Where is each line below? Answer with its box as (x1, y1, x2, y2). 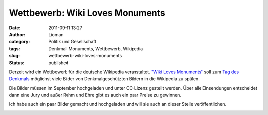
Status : (9, 60, 25, 66)
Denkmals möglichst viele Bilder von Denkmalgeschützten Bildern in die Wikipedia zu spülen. (9, 76, 200, 82)
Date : (9, 25, 21, 31)
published (48, 60, 69, 66)
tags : (9, 45, 20, 52)
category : (9, 39, 30, 45)
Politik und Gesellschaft (48, 39, 97, 45)
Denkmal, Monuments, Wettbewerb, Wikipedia (48, 45, 143, 52)
